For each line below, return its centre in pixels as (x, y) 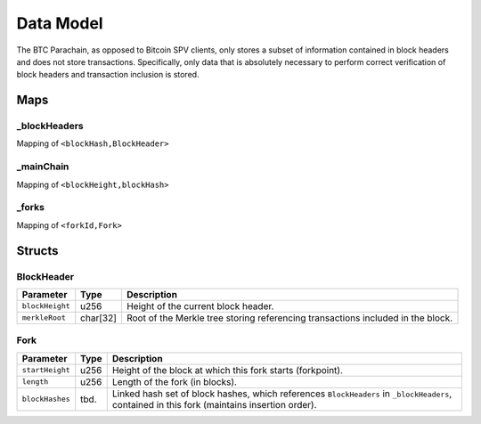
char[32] (99, 318)
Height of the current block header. (200, 306)
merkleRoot (44, 318)
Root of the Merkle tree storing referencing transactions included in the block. (289, 318)
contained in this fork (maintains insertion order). (214, 404)
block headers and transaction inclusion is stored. (108, 75)
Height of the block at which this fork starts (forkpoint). (227, 370)
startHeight (46, 370)
